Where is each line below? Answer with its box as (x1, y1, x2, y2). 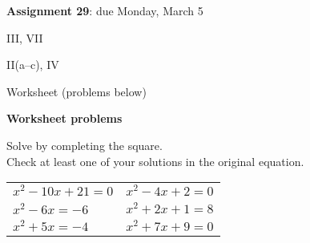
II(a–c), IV (6, 56, 59, 73)
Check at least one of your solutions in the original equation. (6, 152, 304, 169)
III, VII (6, 29, 43, 46)
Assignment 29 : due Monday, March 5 (6, 2, 203, 18)
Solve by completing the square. (6, 136, 163, 153)
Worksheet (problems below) (6, 83, 147, 99)
